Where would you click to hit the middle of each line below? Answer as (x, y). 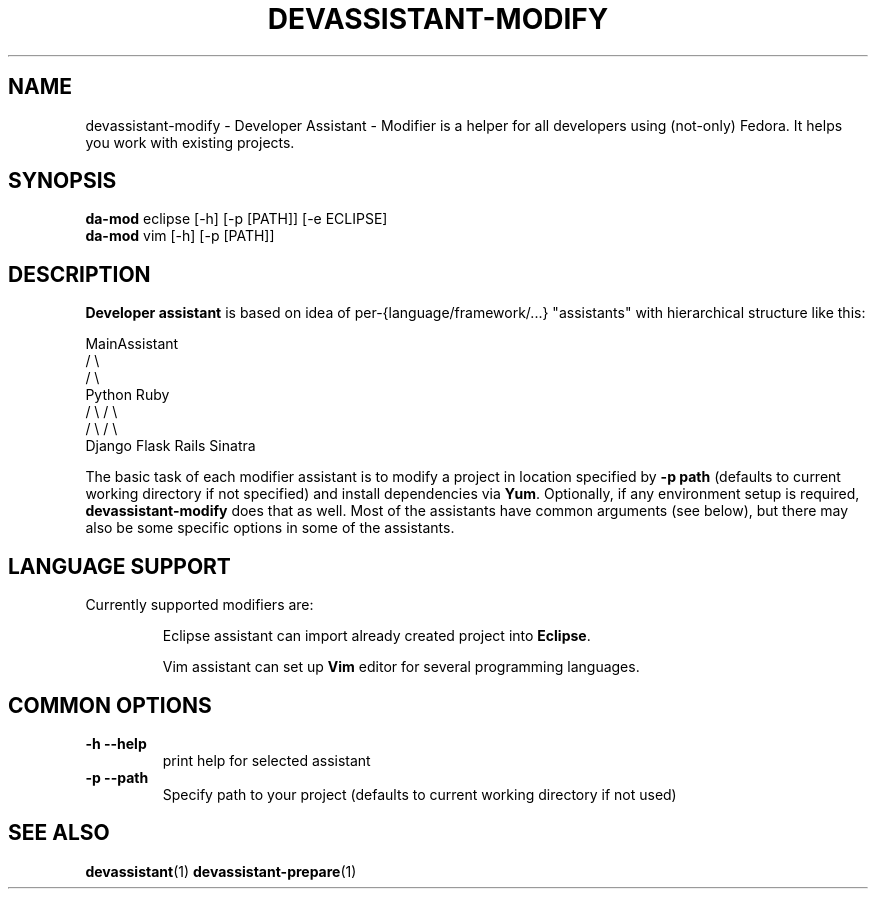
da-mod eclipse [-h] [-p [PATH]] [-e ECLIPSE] (236, 219)
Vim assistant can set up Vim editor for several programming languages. (401, 667)
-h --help (116, 743)
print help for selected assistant (266, 760)
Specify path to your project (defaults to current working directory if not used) (419, 794)
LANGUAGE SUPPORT (119, 566)
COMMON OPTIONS (110, 705)
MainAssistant (132, 344)
